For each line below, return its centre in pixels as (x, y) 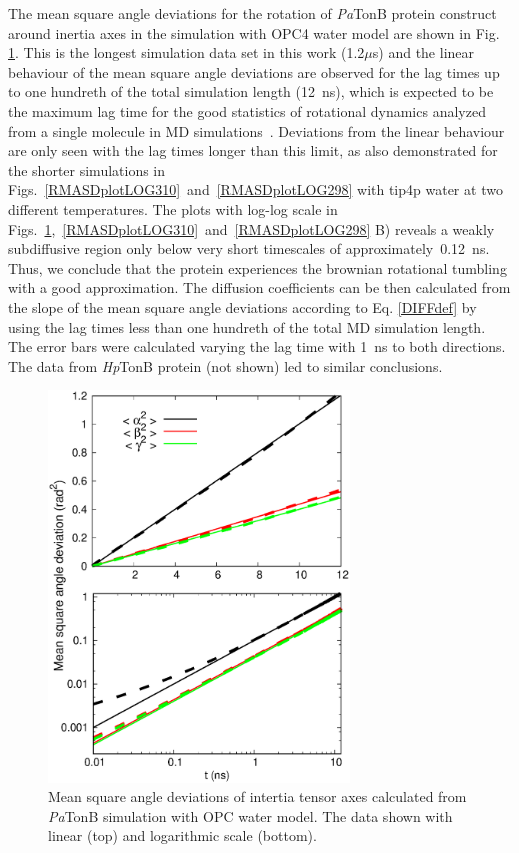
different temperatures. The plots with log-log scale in (173, 208)
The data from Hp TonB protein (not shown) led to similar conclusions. (225, 365)
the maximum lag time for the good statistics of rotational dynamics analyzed (247, 110)
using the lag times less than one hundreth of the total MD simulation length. (247, 326)
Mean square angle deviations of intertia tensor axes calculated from (257, 796)
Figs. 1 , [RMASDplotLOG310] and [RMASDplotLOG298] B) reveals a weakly (251, 228)
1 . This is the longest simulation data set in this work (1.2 (186, 52)
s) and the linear (423, 52)
